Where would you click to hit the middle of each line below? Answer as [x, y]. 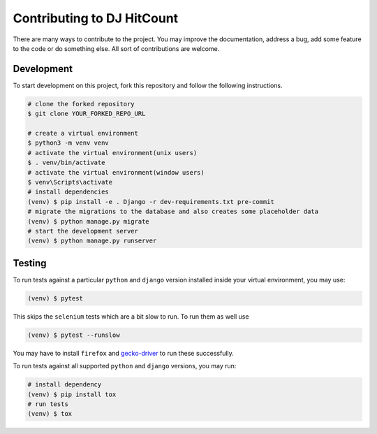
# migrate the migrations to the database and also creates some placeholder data [173, 212]
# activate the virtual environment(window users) [116, 172]
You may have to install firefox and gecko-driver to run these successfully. [123, 353]
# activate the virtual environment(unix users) [112, 153]
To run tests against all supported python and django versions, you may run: [125, 366]
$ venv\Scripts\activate [70, 182]
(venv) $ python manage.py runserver [92, 241]
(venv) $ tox [50, 414]
